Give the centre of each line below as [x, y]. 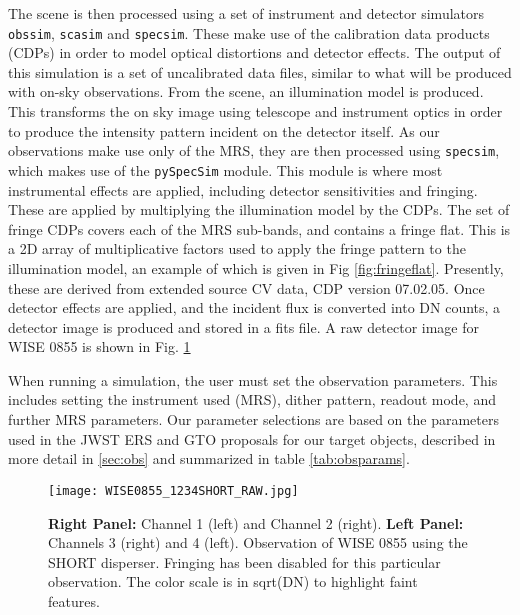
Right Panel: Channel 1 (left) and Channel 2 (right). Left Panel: [256, 522]
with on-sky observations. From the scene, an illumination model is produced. [246, 91]
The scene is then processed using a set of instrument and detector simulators [246, 13]
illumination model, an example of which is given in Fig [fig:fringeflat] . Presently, [256, 267]
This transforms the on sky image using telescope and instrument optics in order [255, 111]
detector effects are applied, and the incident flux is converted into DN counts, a [254, 307]
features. [74, 600]
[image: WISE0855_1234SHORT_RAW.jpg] [173, 490]
